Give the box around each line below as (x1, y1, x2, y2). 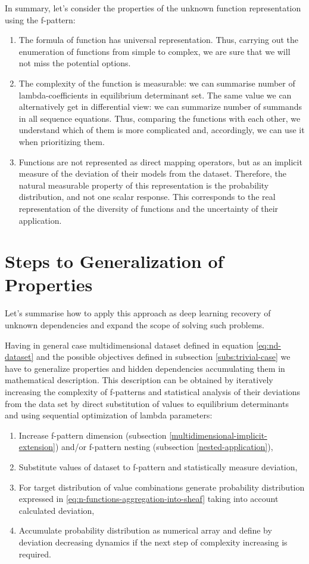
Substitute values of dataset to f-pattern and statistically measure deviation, (18, 460, 298, 473)
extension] (18, 440, 55, 453)
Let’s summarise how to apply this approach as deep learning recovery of (5, 307, 271, 319)
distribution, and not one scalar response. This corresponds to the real (18, 190, 276, 203)
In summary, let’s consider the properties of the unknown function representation (5, 2, 301, 14)
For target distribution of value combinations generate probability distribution (18, 480, 305, 493)
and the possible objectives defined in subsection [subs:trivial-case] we (36, 350, 291, 363)
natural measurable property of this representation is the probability (18, 178, 269, 191)
